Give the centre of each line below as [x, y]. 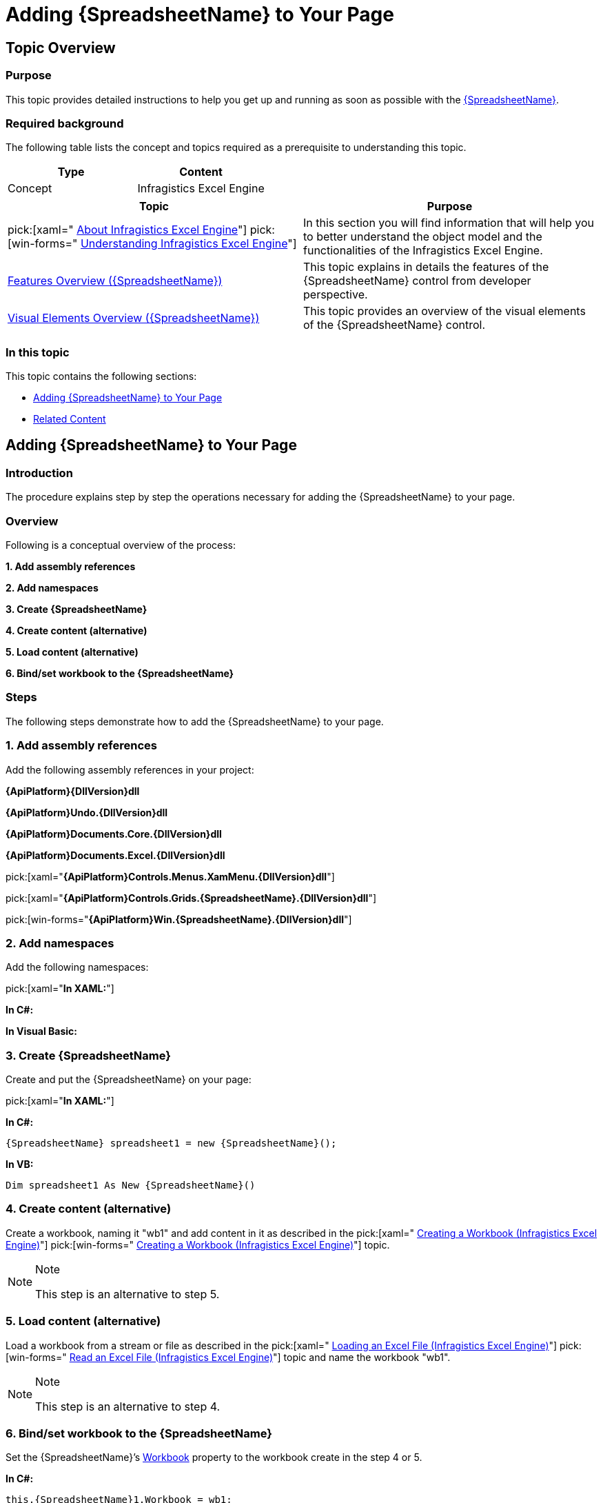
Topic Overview [61, 48]
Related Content [70, 419]
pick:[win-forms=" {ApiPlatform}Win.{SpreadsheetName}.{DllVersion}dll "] [179, 919]
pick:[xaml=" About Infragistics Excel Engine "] [127, 230]
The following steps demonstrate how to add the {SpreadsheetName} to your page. [195, 721]
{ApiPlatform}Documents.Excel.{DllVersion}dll [115, 855]
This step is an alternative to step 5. [127, 1294]
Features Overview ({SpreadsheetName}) [115, 281]
